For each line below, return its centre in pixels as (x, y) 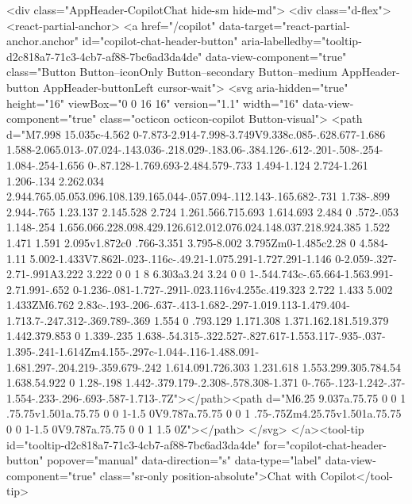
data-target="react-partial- (285, 25)
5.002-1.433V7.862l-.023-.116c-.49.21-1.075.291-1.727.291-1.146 (181, 258)
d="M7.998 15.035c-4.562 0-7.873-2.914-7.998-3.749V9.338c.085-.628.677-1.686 (196, 134)
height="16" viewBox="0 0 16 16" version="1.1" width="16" (153, 103)
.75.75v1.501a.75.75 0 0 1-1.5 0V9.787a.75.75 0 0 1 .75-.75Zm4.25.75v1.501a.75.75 (204, 413)
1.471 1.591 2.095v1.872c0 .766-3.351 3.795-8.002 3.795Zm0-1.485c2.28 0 (181, 242)
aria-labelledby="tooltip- (302, 41)
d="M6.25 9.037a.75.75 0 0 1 (336, 397)
